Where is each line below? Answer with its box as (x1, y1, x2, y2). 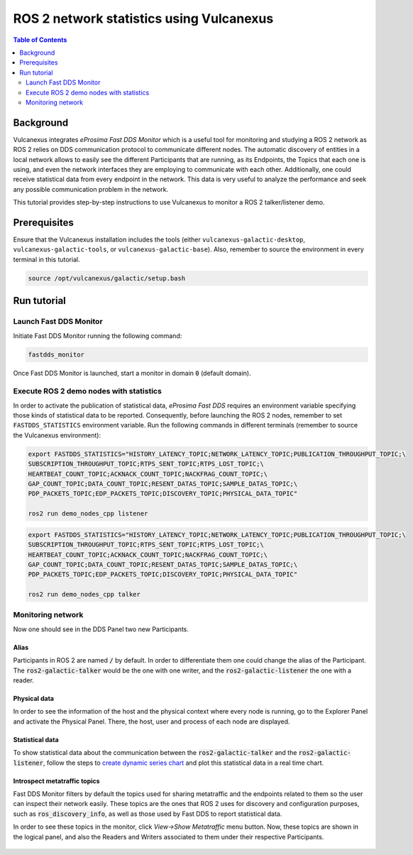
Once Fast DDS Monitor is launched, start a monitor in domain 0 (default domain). (13, 369, 251, 377)
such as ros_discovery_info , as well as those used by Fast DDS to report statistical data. (13, 810, 282, 818)
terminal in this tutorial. (13, 255, 81, 263)
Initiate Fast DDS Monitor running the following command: (13, 331, 182, 340)
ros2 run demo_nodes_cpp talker (28, 590, 141, 599)
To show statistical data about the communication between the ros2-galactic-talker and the (13, 748, 297, 757)
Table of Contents (13, 36, 67, 44)
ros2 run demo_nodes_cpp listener (28, 510, 148, 518)
